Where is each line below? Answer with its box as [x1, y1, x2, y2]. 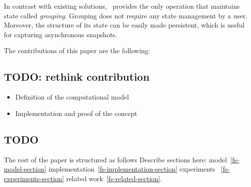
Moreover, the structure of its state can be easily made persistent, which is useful [4, 20, 245, 30]
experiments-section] [4, 173, 64, 183]
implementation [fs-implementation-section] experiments [48, 164, 216, 174]
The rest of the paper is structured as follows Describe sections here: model [4, 154, 227, 164]
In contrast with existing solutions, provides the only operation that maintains [4, 1, 240, 11]
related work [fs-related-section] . [66, 173, 162, 183]
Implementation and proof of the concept [15, 108, 137, 118]
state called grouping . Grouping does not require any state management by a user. [4, 10, 248, 20]
